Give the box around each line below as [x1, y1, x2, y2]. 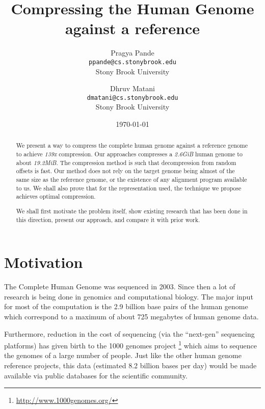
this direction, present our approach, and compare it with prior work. [16, 215, 200, 224]
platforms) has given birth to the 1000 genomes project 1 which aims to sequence [4, 339, 257, 350]
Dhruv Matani [110, 83, 155, 94]
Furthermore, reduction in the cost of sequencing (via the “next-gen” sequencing [4, 328, 255, 339]
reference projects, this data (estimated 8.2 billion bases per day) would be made [4, 360, 257, 370]
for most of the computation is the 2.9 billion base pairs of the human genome [4, 301, 248, 312]
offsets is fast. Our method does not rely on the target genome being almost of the [16, 167, 235, 175]
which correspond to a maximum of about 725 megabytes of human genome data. [4, 311, 259, 321]
